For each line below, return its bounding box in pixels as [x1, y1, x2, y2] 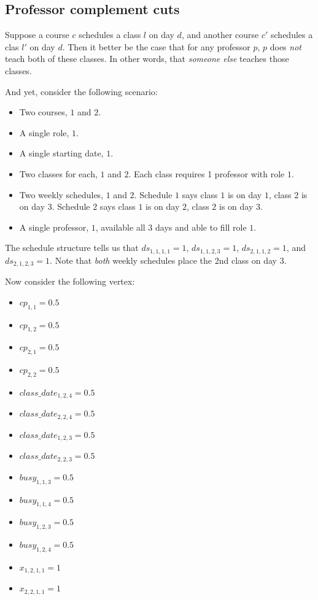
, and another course [181, 28, 259, 41]
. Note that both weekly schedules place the [50, 253, 212, 266]
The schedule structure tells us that [5, 241, 139, 254]
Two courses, [19, 106, 68, 118]
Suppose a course [5, 28, 69, 41]
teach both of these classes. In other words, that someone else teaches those [5, 52, 289, 65]
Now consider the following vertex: [5, 275, 135, 288]
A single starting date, [19, 147, 104, 160]
